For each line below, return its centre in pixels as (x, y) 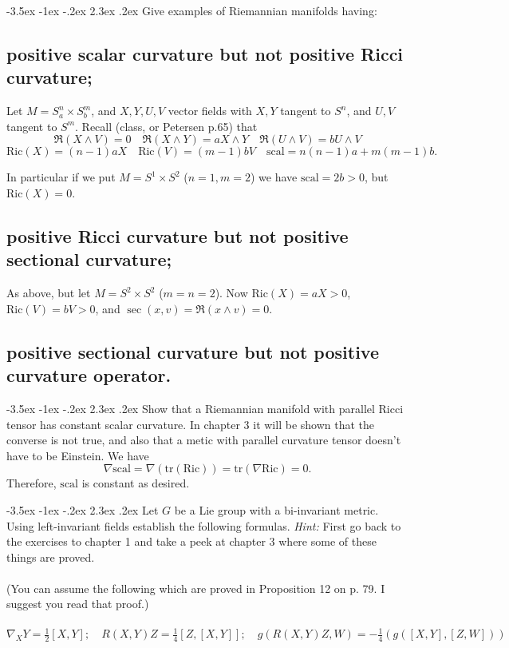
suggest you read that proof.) (78, 604)
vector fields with (210, 111)
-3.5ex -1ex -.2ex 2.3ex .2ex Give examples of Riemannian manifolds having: (192, 10)
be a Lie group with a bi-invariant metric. (276, 509)
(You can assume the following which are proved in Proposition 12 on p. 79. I (196, 588)
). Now (231, 293)
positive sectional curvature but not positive (193, 351)
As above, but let (49, 293)
